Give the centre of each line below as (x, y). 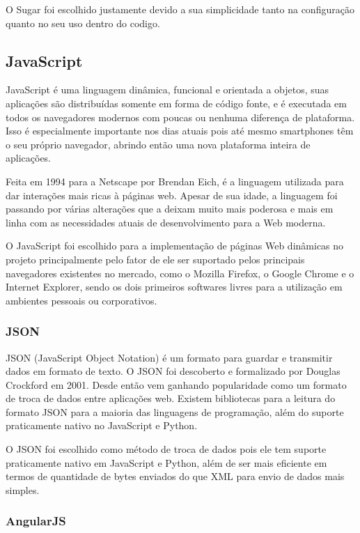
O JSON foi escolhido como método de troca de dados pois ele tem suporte (166, 449)
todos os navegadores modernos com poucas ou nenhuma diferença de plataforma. (180, 117)
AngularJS (36, 521)
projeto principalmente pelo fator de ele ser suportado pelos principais (155, 259)
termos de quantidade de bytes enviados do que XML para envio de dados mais (175, 476)
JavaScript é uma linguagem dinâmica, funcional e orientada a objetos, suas (167, 90)
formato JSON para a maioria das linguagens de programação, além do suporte (175, 411)
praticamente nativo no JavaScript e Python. (102, 425)
